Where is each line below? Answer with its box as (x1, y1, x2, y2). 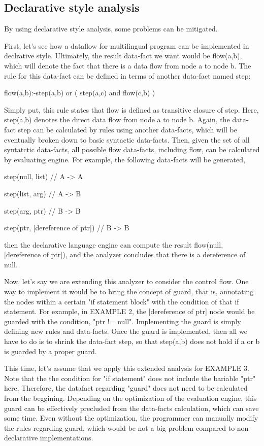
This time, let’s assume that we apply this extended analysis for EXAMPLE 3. (4, 363, 249, 373)
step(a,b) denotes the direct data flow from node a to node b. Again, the (4, 114, 230, 125)
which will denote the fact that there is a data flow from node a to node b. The (4, 60, 251, 71)
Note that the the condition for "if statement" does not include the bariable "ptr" (4, 372, 256, 383)
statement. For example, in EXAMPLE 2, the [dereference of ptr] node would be (4, 306, 255, 317)
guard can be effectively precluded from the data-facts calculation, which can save (4, 402, 259, 413)
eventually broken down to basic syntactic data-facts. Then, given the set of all (4, 134, 250, 145)
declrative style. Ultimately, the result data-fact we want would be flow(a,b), (4, 50, 242, 61)
